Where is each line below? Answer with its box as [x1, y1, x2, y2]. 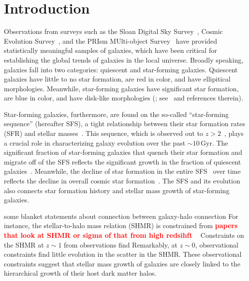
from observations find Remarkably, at [64, 239, 178, 249]
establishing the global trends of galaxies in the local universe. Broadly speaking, [4, 54, 244, 65]
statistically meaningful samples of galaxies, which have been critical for [4, 45, 217, 55]
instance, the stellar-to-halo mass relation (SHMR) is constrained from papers [4, 220, 238, 231]
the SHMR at [4, 239, 44, 249]
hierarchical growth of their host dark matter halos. [4, 268, 157, 278]
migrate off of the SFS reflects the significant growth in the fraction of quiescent [4, 156, 241, 166]
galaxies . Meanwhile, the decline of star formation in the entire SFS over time [4, 166, 241, 176]
